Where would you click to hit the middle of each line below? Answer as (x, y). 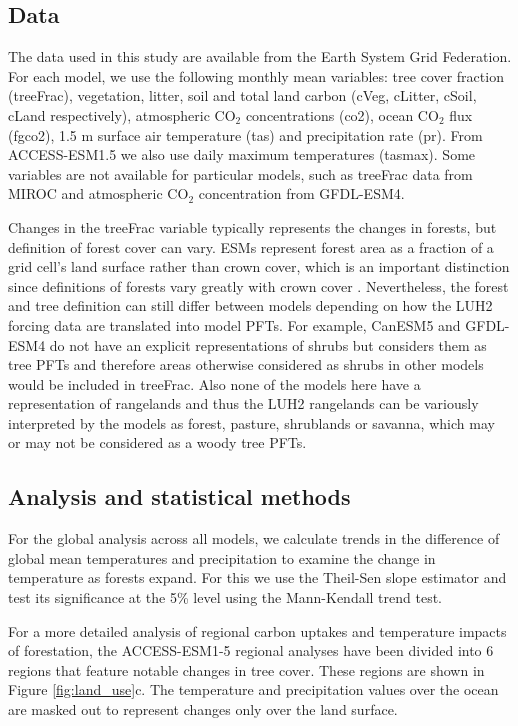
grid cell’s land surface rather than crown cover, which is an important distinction (259, 266)
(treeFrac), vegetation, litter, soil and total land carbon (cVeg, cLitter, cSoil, (242, 95)
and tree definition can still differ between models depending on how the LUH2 (250, 305)
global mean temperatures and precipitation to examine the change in (222, 557)
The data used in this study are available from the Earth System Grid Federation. (260, 56)
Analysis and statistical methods (179, 496)
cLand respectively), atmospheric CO (122, 114)
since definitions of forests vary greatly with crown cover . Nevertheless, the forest (258, 285)
